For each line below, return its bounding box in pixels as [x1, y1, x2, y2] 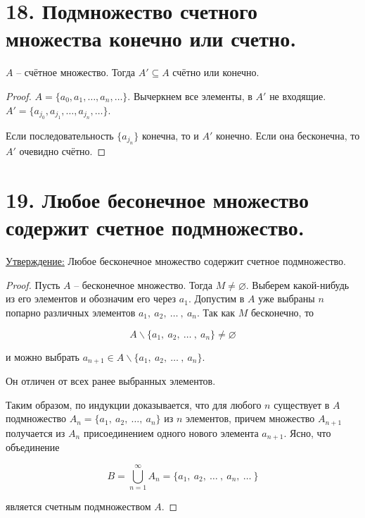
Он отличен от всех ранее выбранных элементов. [6, 374, 216, 388]
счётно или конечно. [172, 65, 260, 80]
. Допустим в [188, 291, 245, 306]
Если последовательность [6, 128, 114, 142]
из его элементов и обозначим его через [6, 291, 177, 306]
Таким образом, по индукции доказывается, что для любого [6, 397, 262, 412]
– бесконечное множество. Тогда [74, 277, 212, 292]
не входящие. [269, 88, 326, 103]
